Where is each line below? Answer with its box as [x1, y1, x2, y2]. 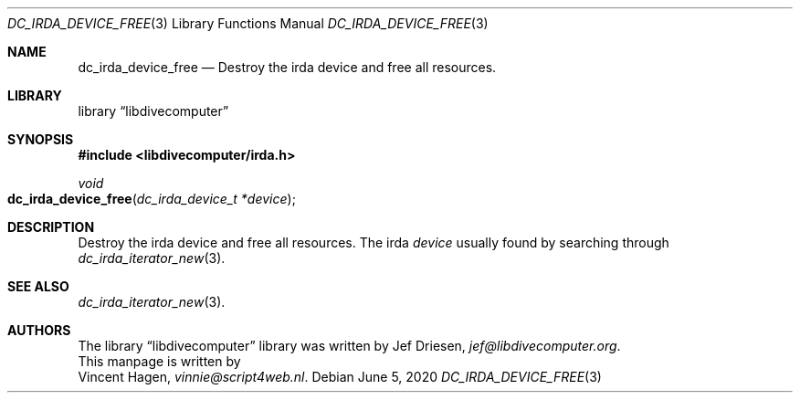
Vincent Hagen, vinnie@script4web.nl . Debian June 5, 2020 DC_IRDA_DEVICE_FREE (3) [78, 369, 602, 384]
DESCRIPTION [7, 219, 95, 235]
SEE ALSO [7, 279, 69, 294]
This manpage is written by [78, 353, 241, 369]
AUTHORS [7, 322, 71, 338]
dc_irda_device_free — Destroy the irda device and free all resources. [78, 59, 497, 75]
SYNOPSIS [7, 132, 74, 147]
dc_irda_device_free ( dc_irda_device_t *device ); [7, 191, 296, 206]
